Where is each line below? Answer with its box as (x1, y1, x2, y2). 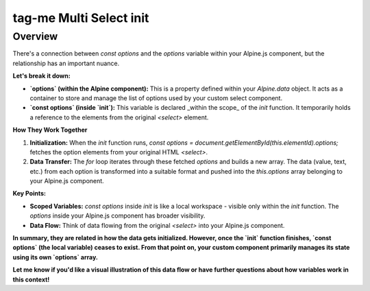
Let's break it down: (12, 72, 71, 80)
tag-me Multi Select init (12, 10, 149, 25)
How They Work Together (12, 126, 88, 134)
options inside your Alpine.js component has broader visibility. (29, 211, 206, 220)
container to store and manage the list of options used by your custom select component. (29, 93, 283, 102)
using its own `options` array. (12, 253, 99, 261)
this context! (12, 275, 50, 283)
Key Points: (12, 189, 46, 198)
